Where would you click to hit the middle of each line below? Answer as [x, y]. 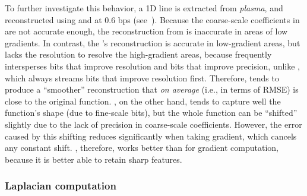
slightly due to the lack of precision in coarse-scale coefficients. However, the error [153, 124]
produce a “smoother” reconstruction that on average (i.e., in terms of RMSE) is [152, 89]
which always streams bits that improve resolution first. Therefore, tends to [142, 78]
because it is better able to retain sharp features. [94, 159]
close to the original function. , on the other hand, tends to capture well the [143, 101]
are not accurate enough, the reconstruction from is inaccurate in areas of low [146, 31]
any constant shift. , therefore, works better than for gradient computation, [142, 148]
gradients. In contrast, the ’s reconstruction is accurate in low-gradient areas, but [153, 42]
